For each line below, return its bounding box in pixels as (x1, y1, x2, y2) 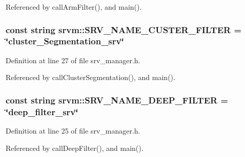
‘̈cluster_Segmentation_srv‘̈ (6, 35, 124, 47)
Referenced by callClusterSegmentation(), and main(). (6, 72, 175, 83)
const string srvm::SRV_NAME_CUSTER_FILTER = (6, 23, 242, 36)
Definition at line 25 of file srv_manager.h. (6, 125, 140, 136)
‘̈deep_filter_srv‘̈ (6, 105, 78, 118)
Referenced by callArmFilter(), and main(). (6, 2, 142, 12)
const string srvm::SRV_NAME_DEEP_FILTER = (6, 93, 229, 106)
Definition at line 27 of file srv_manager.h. (6, 55, 140, 65)
